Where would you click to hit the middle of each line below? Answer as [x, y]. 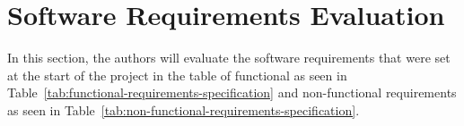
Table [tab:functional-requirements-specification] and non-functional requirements [232, 92]
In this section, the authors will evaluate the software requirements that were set [229, 58]
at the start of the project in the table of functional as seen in [177, 75]
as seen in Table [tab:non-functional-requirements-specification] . [184, 109]
